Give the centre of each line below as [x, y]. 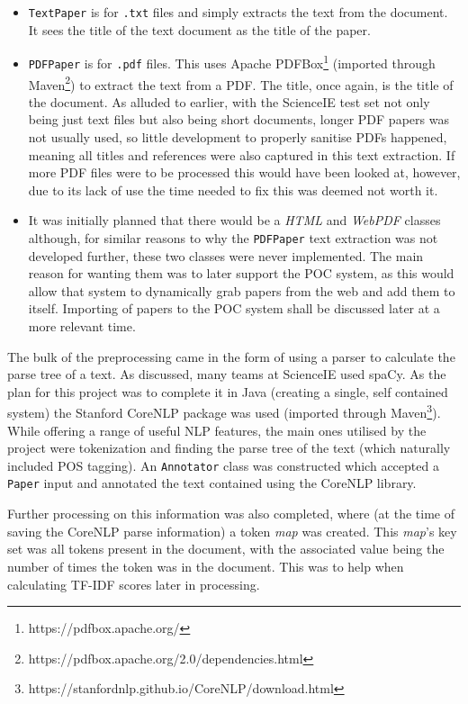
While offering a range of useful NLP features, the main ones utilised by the [217, 430]
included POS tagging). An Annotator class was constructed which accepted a [223, 465]
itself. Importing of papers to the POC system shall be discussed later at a [234, 308]
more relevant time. [82, 326]
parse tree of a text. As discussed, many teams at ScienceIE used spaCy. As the [227, 374]
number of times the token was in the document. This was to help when [206, 566]
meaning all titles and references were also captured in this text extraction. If [242, 154]
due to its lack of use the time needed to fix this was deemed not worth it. [233, 190]
